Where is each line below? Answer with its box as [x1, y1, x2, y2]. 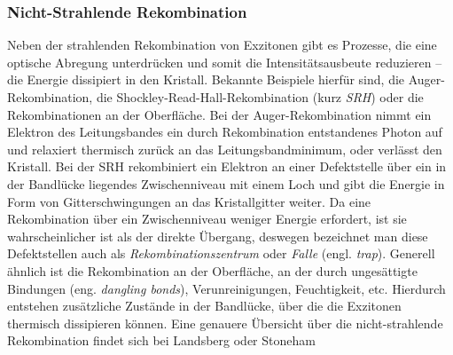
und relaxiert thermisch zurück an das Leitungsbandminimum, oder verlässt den [7, 139, 442, 158]
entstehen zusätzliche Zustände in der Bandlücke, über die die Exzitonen [7, 296, 402, 315]
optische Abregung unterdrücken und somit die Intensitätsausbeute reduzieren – [7, 52, 442, 71]
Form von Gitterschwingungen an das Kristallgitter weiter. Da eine [7, 192, 371, 210]
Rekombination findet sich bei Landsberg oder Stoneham [7, 331, 316, 350]
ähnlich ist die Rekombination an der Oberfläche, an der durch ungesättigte [7, 261, 418, 280]
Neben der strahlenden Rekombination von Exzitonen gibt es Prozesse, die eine [7, 35, 437, 54]
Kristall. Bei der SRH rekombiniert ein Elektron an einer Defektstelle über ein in [7, 157, 447, 176]
